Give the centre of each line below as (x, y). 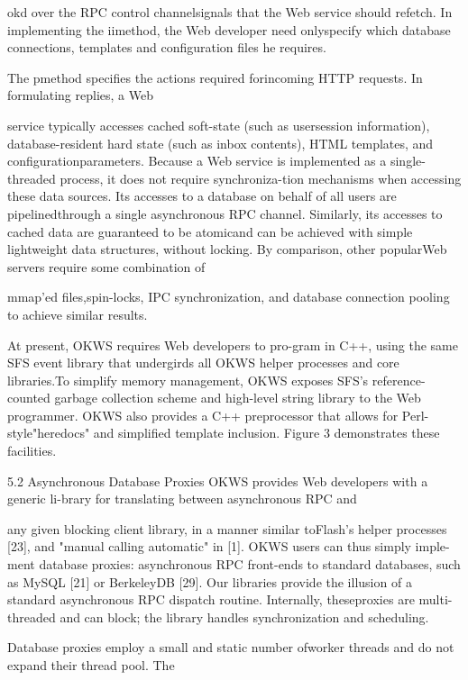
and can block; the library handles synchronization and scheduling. (244, 617)
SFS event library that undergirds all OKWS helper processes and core (203, 363)
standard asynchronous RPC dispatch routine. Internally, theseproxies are (211, 599)
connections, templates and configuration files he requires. (167, 47)
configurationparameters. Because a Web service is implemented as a (197, 161)
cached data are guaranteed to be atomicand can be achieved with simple (210, 231)
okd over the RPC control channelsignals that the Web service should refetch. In (230, 12)
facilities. (32, 451)
